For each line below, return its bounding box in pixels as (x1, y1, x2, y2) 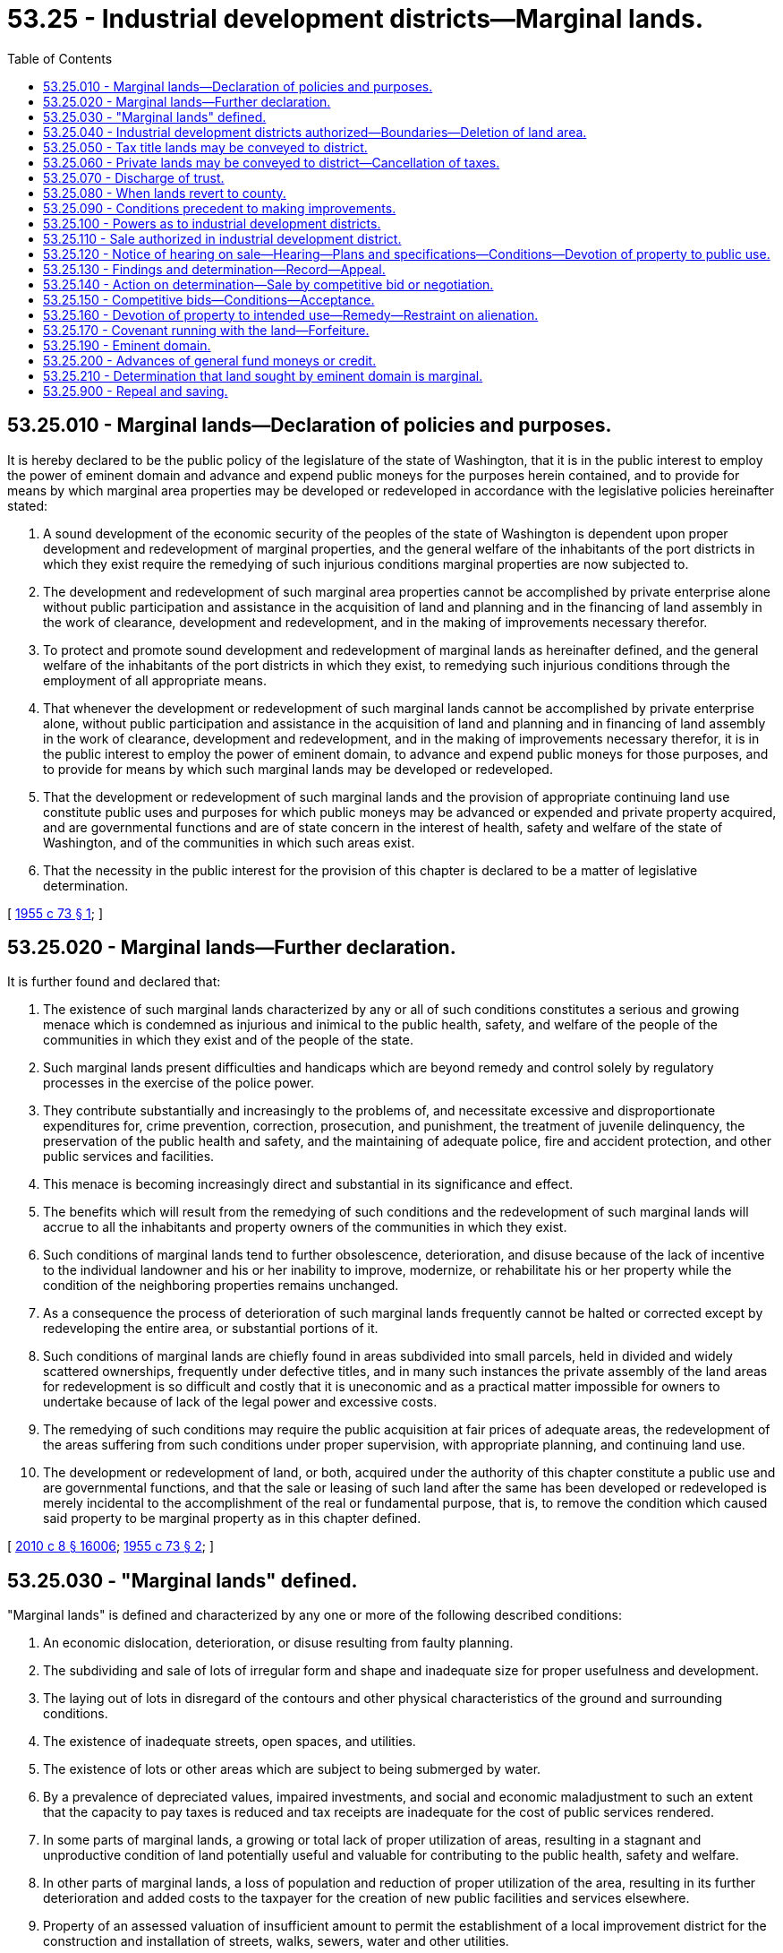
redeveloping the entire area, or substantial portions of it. (43, 1321, 379, 1337)
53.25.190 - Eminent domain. (43, 337, 211, 353)
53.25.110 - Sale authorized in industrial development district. (43, 230, 402, 246)
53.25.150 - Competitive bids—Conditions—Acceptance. (43, 291, 375, 307)
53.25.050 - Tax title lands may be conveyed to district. (43, 139, 368, 155)
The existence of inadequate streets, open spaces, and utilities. (43, 1734, 416, 1750)
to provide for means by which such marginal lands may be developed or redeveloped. (43, 761, 553, 777)
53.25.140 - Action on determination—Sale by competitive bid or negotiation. (43, 276, 494, 292)
